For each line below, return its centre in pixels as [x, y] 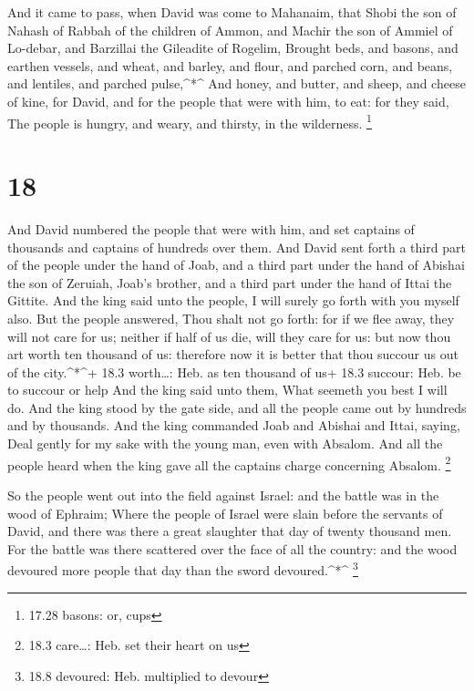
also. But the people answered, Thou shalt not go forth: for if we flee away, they [231, 318]
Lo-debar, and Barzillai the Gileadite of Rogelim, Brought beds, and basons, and [233, 48]
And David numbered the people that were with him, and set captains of [211, 228]
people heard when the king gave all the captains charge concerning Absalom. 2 [229, 463]
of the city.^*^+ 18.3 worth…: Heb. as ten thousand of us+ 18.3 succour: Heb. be [234, 371]
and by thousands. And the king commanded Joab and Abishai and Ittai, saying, [234, 425]
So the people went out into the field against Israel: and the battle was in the [223, 495]
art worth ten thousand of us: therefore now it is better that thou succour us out [233, 354]
